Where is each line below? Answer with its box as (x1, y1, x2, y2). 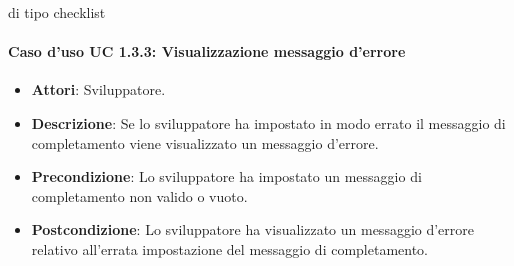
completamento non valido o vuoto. (31, 185, 248, 206)
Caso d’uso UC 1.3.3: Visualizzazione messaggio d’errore (8, 41, 406, 62)
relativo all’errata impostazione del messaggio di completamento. (31, 238, 429, 259)
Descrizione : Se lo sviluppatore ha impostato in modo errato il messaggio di (31, 112, 506, 133)
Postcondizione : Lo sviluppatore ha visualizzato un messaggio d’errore (31, 219, 475, 240)
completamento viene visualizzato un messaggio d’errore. (31, 132, 379, 153)
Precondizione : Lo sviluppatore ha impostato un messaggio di (31, 166, 422, 187)
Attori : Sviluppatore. (31, 79, 166, 100)
